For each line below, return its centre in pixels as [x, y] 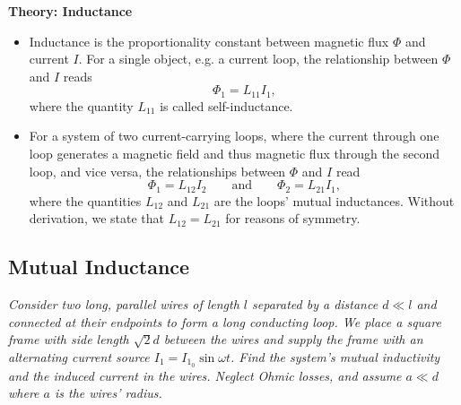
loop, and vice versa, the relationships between [157, 171]
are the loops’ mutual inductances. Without [334, 200]
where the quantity [81, 105]
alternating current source [79, 356]
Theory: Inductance [70, 11]
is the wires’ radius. [108, 393]
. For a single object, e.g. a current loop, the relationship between [258, 59]
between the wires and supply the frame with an [293, 339]
